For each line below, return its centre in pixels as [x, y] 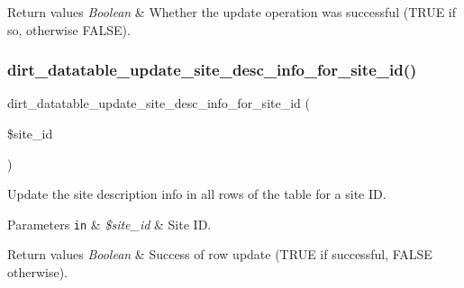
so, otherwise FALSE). [69, 29]
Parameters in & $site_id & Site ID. [109, 224]
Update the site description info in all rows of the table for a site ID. [197, 194]
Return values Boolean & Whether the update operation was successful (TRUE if [232, 12]
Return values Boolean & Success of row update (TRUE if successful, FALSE [220, 254]
